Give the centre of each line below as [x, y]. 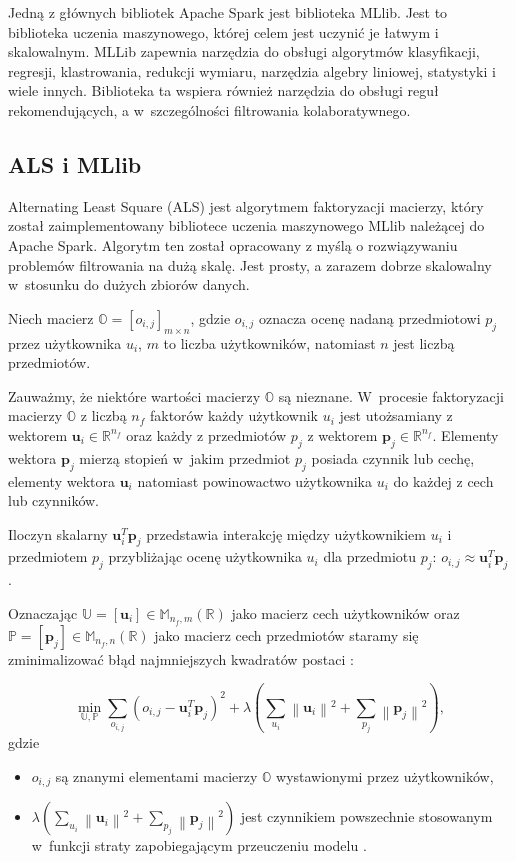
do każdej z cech [443, 480]
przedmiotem [48, 556]
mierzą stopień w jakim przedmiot [185, 457]
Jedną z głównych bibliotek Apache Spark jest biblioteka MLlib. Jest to [228, 12]
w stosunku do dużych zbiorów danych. [129, 284]
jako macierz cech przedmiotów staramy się [286, 634]
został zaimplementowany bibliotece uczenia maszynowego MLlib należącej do [246, 225]
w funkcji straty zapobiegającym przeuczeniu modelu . [199, 845]
